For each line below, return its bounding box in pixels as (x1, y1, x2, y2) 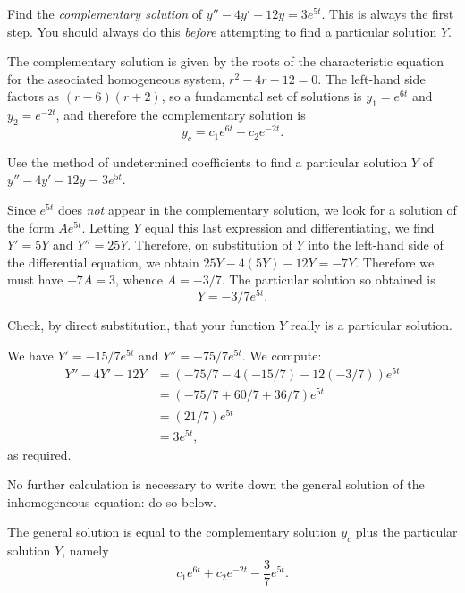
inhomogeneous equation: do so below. (7, 492, 216, 511)
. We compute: (241, 345, 322, 364)
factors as (7, 87, 60, 106)
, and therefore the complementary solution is (55, 106, 306, 124)
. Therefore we (355, 252, 435, 271)
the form (7, 217, 55, 236)
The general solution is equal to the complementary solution (7, 522, 337, 541)
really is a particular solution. (290, 316, 452, 335)
